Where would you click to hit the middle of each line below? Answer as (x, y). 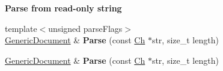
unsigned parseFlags (85, 28)
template (21, 28)
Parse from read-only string (63, 8)
